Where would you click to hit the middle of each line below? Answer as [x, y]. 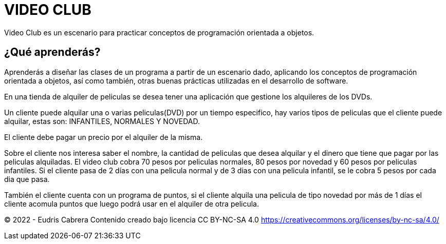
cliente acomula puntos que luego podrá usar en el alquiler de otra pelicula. [132, 204]
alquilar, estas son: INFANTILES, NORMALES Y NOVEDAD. [102, 121]
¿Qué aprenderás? [52, 52]
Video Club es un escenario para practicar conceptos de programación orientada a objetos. [159, 32]
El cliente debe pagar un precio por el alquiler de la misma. [104, 137]
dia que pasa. [27, 179]
